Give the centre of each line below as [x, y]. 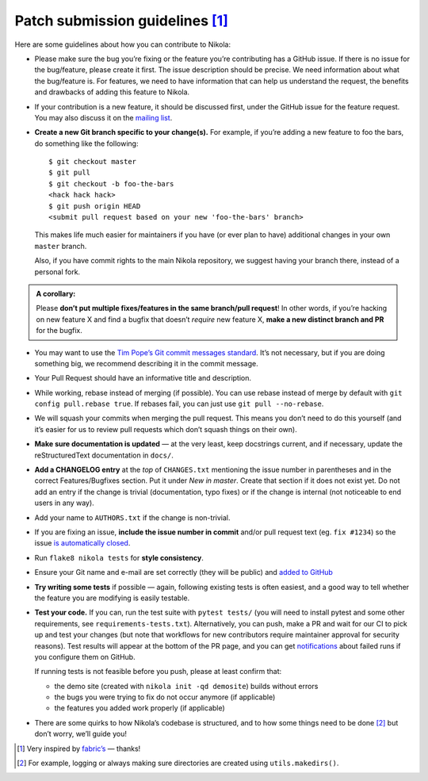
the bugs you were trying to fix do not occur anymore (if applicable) [165, 697]
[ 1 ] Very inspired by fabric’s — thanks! [79, 748]
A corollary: [56, 293]
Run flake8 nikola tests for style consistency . [119, 557]
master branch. [61, 246]
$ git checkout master [93, 162]
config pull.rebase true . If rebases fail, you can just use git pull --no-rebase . [179, 404]
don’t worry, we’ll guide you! [80, 734]
